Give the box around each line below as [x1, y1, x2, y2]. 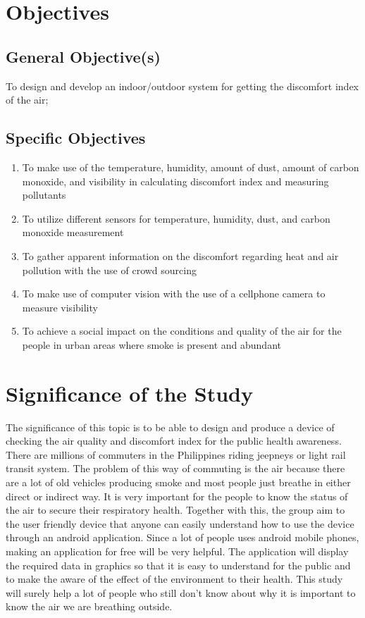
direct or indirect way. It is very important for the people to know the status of [6, 488, 348, 503]
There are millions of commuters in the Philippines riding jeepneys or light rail [6, 447, 346, 462]
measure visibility [22, 299, 98, 314]
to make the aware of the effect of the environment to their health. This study [6, 571, 343, 586]
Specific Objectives [6, 127, 146, 149]
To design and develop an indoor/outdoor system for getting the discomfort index [6, 78, 359, 93]
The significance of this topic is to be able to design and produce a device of [6, 419, 335, 434]
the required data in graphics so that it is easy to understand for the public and [6, 557, 351, 572]
